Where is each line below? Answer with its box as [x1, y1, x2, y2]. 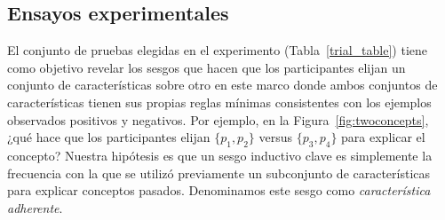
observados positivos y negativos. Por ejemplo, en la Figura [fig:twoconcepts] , [7, 110, 429, 129]
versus [258, 128, 293, 146]
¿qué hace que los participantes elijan [7, 128, 211, 146]
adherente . [7, 198, 63, 216]
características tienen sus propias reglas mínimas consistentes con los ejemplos [7, 92, 432, 111]
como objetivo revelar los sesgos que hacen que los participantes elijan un [7, 58, 406, 76]
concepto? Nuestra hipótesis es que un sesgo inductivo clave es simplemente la [7, 145, 433, 164]
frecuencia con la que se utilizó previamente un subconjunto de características [7, 163, 431, 182]
